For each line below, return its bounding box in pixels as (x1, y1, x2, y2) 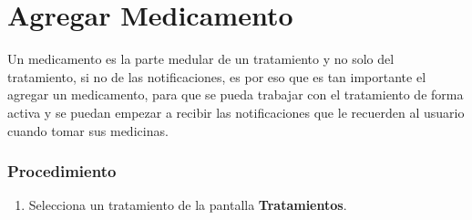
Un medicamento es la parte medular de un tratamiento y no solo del (7, 49, 395, 68)
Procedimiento (7, 160, 117, 183)
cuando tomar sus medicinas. (7, 120, 169, 140)
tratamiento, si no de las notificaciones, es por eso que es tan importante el (7, 67, 426, 86)
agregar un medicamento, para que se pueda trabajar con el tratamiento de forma (7, 85, 464, 104)
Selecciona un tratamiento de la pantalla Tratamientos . (28, 195, 347, 215)
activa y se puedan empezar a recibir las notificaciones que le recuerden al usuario (7, 102, 465, 121)
